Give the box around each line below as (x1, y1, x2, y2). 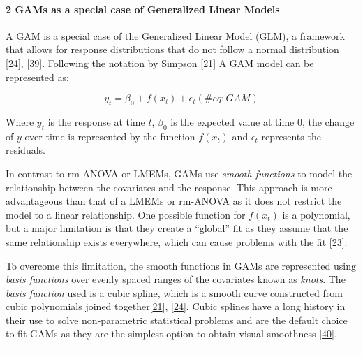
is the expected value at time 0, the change (170, 114, 355, 129)
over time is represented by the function (24, 129, 195, 143)
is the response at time (47, 114, 145, 129)
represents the (261, 129, 321, 143)
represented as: (6, 69, 69, 84)
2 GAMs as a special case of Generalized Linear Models (6, 1, 280, 16)
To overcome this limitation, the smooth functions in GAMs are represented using (6, 258, 356, 272)
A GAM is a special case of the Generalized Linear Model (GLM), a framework (6, 28, 345, 43)
